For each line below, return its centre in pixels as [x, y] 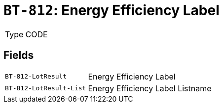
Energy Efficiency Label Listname [150, 88]
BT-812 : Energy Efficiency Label [111, 10]
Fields [19, 55]
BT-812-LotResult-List [46, 88]
